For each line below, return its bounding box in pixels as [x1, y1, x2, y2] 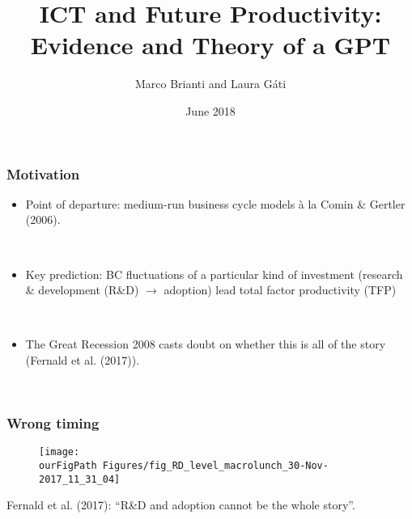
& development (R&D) [25, 281, 139, 298]
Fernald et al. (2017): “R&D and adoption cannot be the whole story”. [6, 496, 355, 513]
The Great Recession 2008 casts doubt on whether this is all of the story [25, 335, 386, 352]
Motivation [6, 163, 80, 184]
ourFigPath [39, 460, 97, 472]
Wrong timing [6, 413, 100, 433]
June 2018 [185, 102, 236, 119]
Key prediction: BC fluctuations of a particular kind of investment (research [25, 265, 403, 282]
